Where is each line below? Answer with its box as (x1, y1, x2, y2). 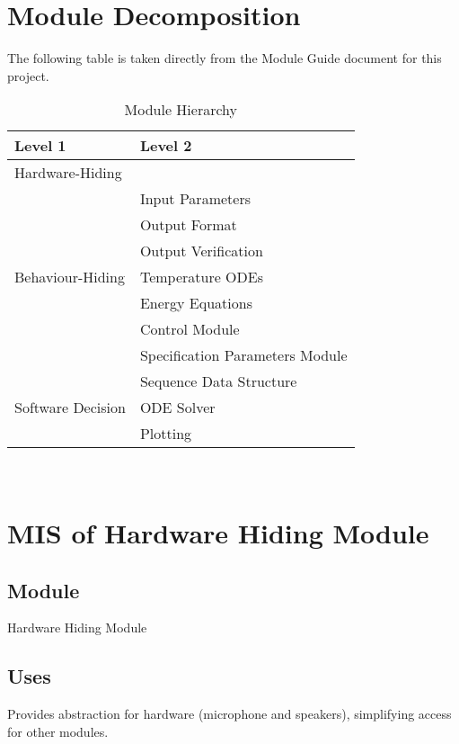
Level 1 (14, 135, 66, 157)
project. (7, 66, 49, 85)
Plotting (139, 423, 192, 444)
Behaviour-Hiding (14, 266, 125, 288)
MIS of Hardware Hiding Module (7, 515, 429, 551)
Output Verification (139, 240, 263, 262)
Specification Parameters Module (139, 345, 348, 366)
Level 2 (139, 135, 192, 157)
